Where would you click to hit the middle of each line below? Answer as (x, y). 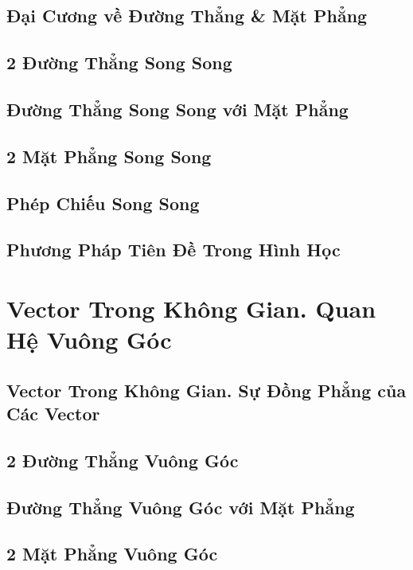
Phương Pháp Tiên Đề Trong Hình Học (173, 250)
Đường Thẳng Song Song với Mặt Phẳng (177, 109)
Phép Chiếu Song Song (103, 203)
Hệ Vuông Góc (89, 340)
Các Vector (53, 414)
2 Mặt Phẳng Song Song (109, 156)
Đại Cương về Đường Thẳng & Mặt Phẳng (187, 16)
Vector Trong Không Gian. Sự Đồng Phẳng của (206, 390)
